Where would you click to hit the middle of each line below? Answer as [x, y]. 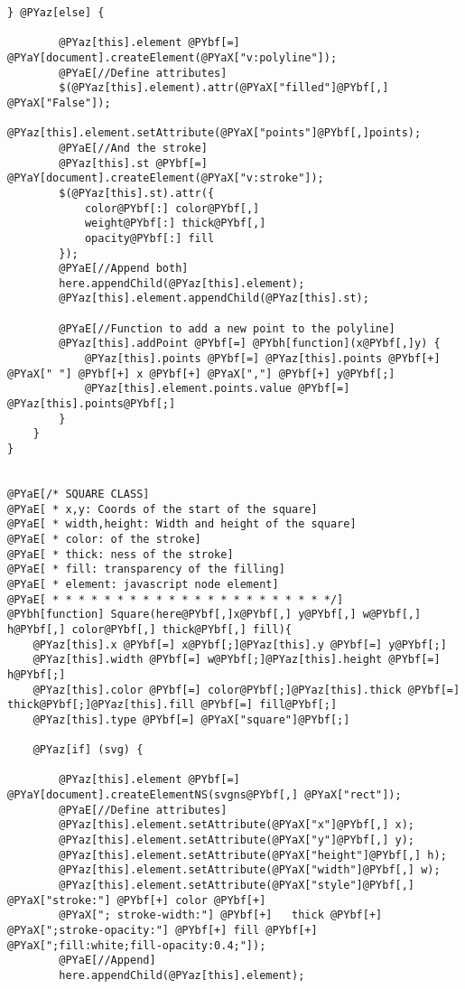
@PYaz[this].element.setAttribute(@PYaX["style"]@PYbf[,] [237, 886]
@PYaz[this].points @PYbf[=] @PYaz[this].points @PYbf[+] [262, 359]
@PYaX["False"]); [59, 103]
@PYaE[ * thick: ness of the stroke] [121, 554]
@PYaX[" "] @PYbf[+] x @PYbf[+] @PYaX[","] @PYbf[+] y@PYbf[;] [201, 373]
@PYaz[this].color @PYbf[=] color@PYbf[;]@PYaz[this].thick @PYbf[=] [246, 690]
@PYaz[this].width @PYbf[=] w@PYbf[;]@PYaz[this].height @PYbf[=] [237, 660]
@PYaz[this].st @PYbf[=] [133, 163]
